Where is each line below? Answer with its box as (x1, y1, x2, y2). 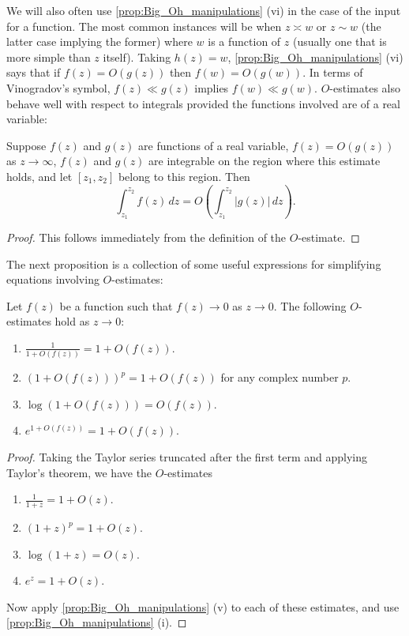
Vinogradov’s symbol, (6, 79, 111, 96)
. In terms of (302, 64, 363, 81)
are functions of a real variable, (138, 137, 289, 153)
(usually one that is (292, 33, 387, 50)
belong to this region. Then (118, 167, 250, 184)
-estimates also (329, 79, 401, 96)
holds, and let (6, 167, 73, 184)
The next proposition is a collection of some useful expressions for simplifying (6, 255, 381, 272)
